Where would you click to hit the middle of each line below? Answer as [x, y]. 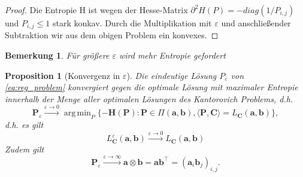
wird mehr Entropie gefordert [172, 55]
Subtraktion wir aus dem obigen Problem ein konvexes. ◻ [112, 35]
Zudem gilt [25, 149]
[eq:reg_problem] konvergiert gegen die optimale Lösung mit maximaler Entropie [151, 87]
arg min [77, 113]
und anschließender [256, 23]
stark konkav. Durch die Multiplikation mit [132, 23]
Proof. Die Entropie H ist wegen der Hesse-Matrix [96, 10]
